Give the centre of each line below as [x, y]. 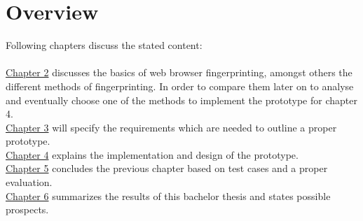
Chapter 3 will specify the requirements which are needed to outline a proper [171, 127]
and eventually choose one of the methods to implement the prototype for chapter [181, 100]
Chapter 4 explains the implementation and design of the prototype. [152, 154]
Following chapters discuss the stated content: [104, 45]
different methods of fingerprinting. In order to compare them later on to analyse [180, 86]
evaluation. [29, 182]
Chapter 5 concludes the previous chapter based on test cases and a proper [167, 168]
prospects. [27, 209]
